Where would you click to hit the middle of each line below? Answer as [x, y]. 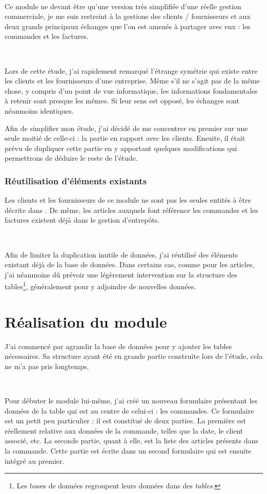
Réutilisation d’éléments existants [76, 180]
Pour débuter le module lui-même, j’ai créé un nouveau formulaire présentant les [131, 401]
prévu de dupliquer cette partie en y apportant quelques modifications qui [121, 148]
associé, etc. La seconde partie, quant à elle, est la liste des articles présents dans [131, 441]
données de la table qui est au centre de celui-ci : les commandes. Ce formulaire [129, 410]
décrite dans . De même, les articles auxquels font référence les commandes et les [131, 210]
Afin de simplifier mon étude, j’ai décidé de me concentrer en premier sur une [126, 128]
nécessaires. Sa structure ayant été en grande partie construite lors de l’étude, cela [134, 356]
